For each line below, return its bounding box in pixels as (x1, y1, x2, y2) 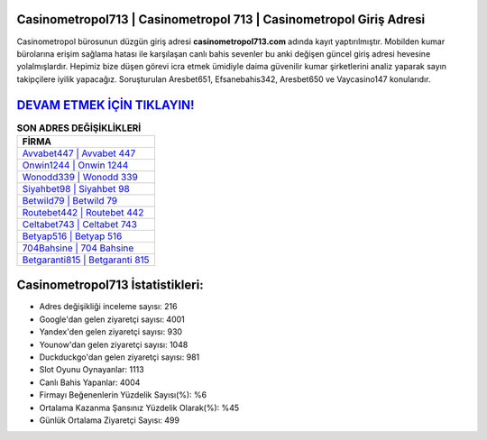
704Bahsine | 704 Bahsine (22, 242, 134, 254)
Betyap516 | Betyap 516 (22, 230, 123, 243)
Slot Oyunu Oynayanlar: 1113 (39, 364, 144, 375)
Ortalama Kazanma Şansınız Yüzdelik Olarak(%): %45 (39, 402, 240, 413)
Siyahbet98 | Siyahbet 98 (22, 182, 130, 195)
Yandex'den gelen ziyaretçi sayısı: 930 (39, 326, 183, 337)
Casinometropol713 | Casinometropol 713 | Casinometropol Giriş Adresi (16, 12, 426, 27)
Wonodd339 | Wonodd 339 (22, 170, 139, 183)
